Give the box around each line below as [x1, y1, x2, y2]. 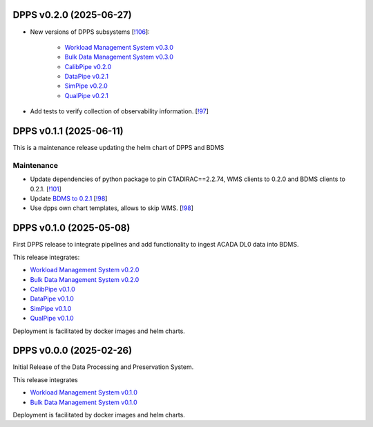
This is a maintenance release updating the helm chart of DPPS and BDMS [12, 144, 224, 152]
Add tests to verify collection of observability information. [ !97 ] [30, 107, 209, 115]
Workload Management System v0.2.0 [30, 266, 140, 274]
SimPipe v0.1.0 [30, 304, 72, 312]
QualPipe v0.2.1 [64, 91, 108, 99]
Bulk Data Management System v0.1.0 [30, 398, 137, 406]
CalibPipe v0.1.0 [30, 285, 75, 293]
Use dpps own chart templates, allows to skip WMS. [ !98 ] [30, 204, 193, 212]
